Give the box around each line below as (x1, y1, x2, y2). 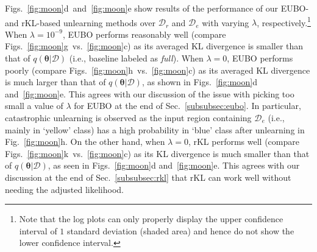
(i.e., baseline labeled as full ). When (69, 52, 204, 65)
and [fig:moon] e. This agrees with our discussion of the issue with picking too (5, 87, 294, 100)
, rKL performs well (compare (188, 135, 299, 148)
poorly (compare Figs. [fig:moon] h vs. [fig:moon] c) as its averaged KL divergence (5, 63, 310, 76)
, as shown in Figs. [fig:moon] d (141, 75, 257, 88)
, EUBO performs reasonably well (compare (62, 27, 226, 40)
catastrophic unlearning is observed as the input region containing (5, 111, 252, 124)
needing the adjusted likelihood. (5, 183, 124, 195)
